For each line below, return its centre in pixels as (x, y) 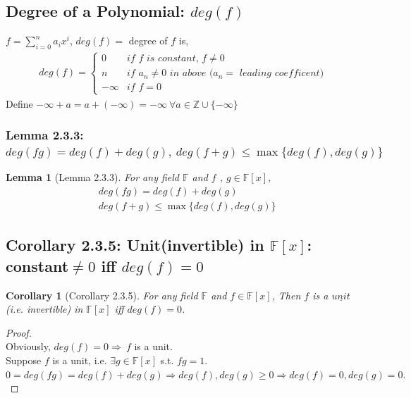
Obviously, (28, 346)
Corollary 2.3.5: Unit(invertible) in (135, 245)
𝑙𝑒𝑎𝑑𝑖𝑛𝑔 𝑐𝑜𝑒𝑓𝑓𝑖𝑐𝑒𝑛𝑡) (282, 74)
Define (19, 103)
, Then (286, 295)
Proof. (19, 332)
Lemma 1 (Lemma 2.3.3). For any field (93, 177)
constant (37, 265)
